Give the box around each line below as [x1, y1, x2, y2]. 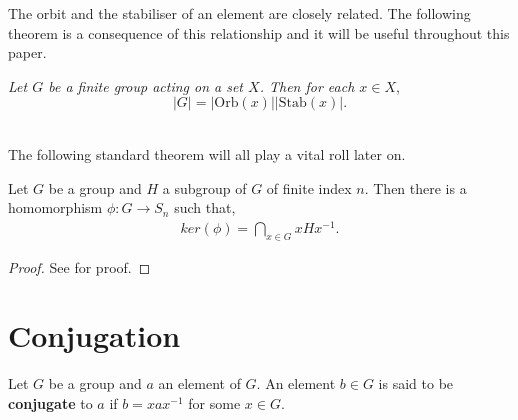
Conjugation [8, 315, 181, 356]
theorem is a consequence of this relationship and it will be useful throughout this [8, 22, 510, 43]
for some [188, 392, 241, 413]
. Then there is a [364, 177, 467, 198]
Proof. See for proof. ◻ [8, 256, 151, 277]
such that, [174, 197, 236, 218]
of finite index [266, 177, 352, 198]
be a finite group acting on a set [48, 75, 244, 96]
